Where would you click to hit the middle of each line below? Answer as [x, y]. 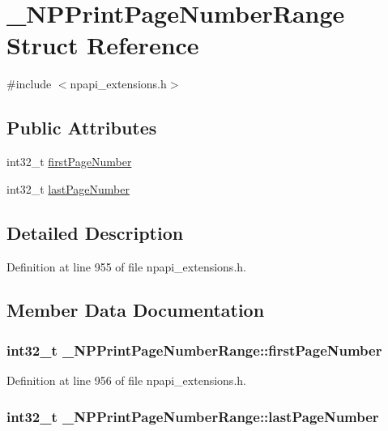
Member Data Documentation [136, 310]
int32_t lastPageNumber [68, 188]
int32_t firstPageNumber [69, 162]
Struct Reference [103, 45]
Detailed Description [95, 232]
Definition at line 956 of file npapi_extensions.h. [126, 380]
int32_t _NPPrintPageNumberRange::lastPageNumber [193, 416]
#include [29, 84]
